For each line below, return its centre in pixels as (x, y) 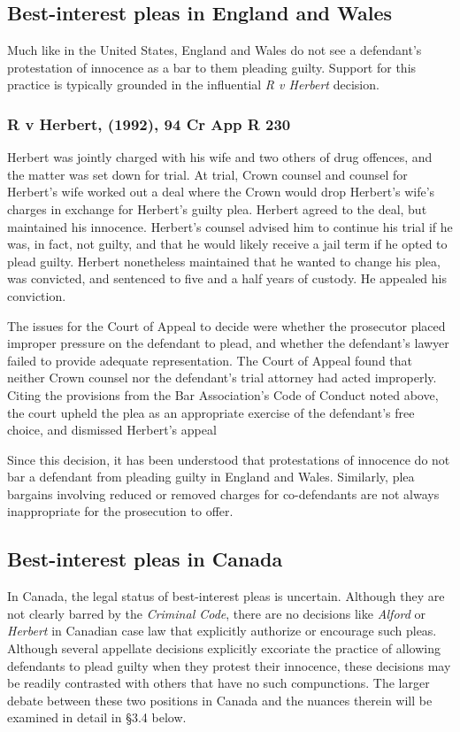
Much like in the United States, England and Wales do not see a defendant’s (215, 50)
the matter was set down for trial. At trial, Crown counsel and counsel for (207, 174)
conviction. (37, 295)
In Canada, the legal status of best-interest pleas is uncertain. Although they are (226, 596)
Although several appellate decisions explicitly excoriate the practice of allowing (224, 648)
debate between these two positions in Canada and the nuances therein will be (220, 700)
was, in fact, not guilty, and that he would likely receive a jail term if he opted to (227, 244)
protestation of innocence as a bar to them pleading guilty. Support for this (212, 67)
